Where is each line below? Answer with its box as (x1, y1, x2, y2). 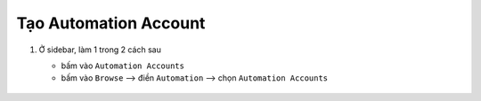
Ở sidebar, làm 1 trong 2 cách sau (38, 44, 162, 55)
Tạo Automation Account (16, 13, 206, 33)
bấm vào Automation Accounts (61, 60, 184, 71)
